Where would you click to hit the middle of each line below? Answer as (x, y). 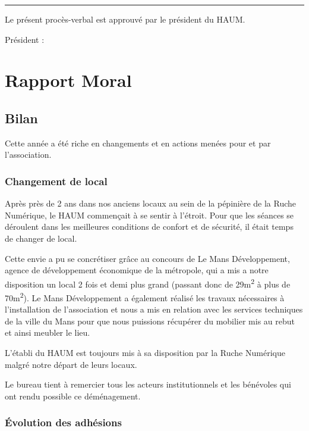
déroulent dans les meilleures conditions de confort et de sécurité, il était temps (149, 227)
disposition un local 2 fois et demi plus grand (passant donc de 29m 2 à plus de (148, 283)
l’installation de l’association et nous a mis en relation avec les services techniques (154, 309)
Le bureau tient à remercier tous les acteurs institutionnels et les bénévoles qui (148, 384)
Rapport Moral (68, 80)
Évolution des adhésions (63, 422)
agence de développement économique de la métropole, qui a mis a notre (137, 270)
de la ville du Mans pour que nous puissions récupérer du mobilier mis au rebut (150, 321)
